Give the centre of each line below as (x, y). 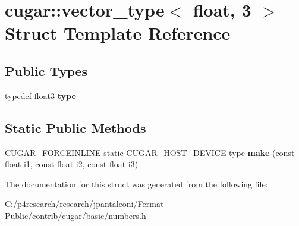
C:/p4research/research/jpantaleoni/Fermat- (86, 204)
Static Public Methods (75, 127)
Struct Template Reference (118, 33)
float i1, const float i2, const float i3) (72, 164)
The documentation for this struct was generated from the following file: (136, 184)
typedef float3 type (40, 95)
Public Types (46, 70)
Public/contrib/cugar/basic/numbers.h (75, 215)
